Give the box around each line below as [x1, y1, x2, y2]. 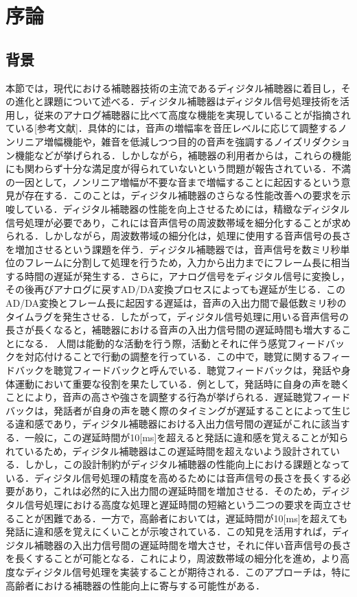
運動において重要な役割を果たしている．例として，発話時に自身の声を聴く [14, 376, 350, 390]
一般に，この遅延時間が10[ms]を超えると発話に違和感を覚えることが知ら [24, 430, 349, 445]
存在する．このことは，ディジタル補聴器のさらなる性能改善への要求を [24, 188, 341, 202]
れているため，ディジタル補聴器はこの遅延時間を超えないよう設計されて [5, 443, 330, 458]
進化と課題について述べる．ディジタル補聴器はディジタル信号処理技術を [14, 94, 341, 108]
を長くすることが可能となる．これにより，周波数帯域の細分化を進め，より [5, 551, 341, 565]
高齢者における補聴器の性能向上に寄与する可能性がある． [5, 578, 265, 592]
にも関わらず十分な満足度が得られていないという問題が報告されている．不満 [5, 161, 351, 176]
